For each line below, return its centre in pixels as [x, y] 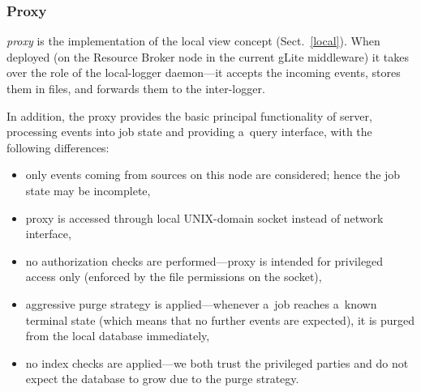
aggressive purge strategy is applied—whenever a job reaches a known [201, 303]
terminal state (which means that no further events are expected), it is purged [220, 320]
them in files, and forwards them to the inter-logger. [136, 88]
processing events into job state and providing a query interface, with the [189, 132]
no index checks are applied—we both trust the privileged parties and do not [217, 362]
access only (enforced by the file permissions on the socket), [174, 277]
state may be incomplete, [88, 190]
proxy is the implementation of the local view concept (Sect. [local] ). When [193, 41]
